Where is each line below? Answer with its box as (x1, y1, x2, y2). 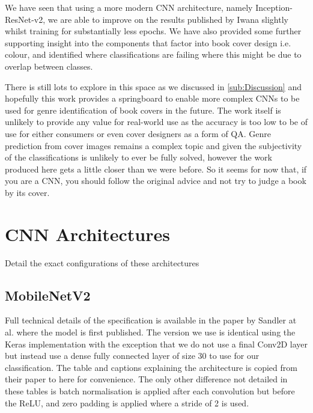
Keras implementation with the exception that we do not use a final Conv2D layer (5, 337, 308, 350)
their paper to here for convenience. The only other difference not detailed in (5, 373, 288, 385)
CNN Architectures (5, 221, 170, 246)
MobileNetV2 (5, 286, 91, 304)
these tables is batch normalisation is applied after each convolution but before (5, 384, 295, 397)
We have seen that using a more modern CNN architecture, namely (5, 1, 253, 13)
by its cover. (5, 186, 50, 198)
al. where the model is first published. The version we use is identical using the (5, 326, 296, 338)
